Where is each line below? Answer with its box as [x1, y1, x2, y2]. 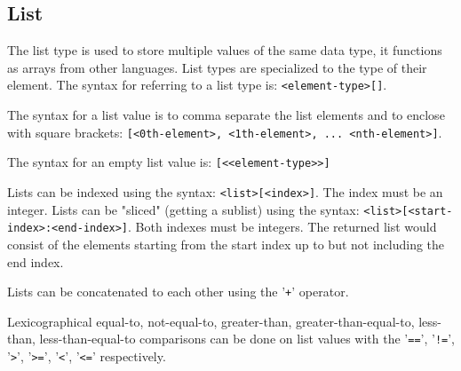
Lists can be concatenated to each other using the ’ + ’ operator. [7, 282, 349, 301]
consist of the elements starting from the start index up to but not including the [7, 234, 445, 253]
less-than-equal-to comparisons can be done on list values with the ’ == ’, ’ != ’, [39, 329, 456, 348]
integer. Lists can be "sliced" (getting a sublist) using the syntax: [7, 200, 360, 218]
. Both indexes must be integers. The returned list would [128, 217, 437, 236]
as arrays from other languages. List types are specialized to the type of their [7, 58, 427, 76]
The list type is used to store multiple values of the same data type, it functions [7, 41, 442, 59]
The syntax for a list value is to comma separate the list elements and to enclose [7, 106, 445, 124]
